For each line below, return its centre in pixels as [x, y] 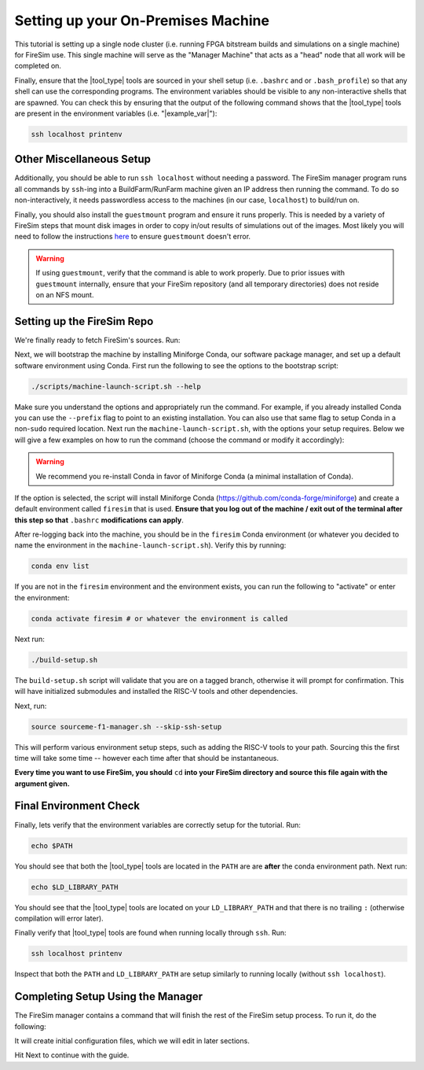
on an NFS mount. [65, 294]
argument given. [42, 784]
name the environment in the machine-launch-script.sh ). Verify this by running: [150, 545]
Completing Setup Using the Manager [109, 996]
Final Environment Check [77, 806]
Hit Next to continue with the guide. [72, 1055]
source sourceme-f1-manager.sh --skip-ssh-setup [126, 727]
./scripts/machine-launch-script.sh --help [116, 386]
